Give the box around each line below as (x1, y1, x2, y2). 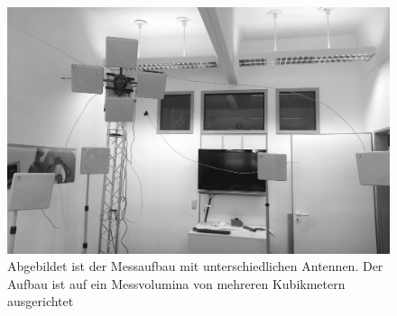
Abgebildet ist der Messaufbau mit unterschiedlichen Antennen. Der (7, 257, 383, 275)
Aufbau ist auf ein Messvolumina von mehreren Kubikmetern (7, 274, 346, 293)
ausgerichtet (7, 292, 74, 311)
